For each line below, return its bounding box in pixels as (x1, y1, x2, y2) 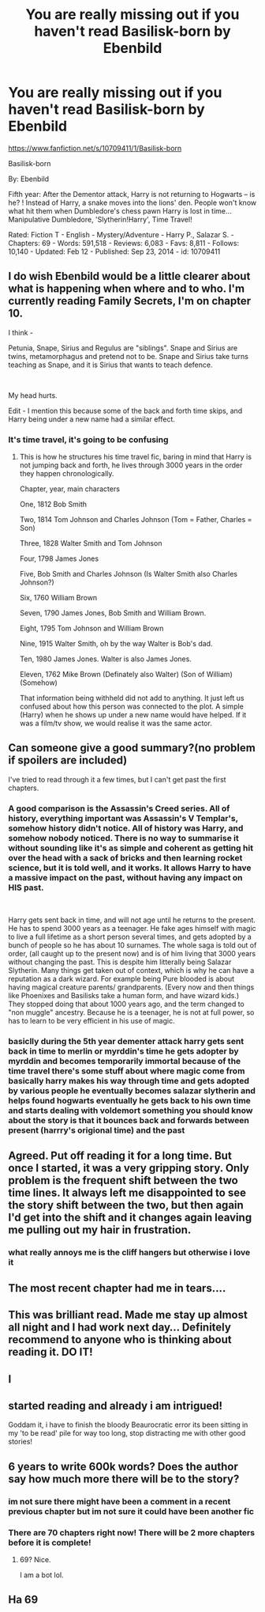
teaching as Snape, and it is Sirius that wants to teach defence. (8, 360, 213, 369)
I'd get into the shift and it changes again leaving (8, 1211, 252, 1224)
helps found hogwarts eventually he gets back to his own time (8, 1095, 251, 1107)
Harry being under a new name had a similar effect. (8, 414, 176, 424)
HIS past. (8, 882, 44, 893)
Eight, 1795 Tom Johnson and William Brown (19, 623, 164, 634)
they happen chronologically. (19, 469, 114, 479)
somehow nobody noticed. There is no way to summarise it (8, 832, 239, 843)
